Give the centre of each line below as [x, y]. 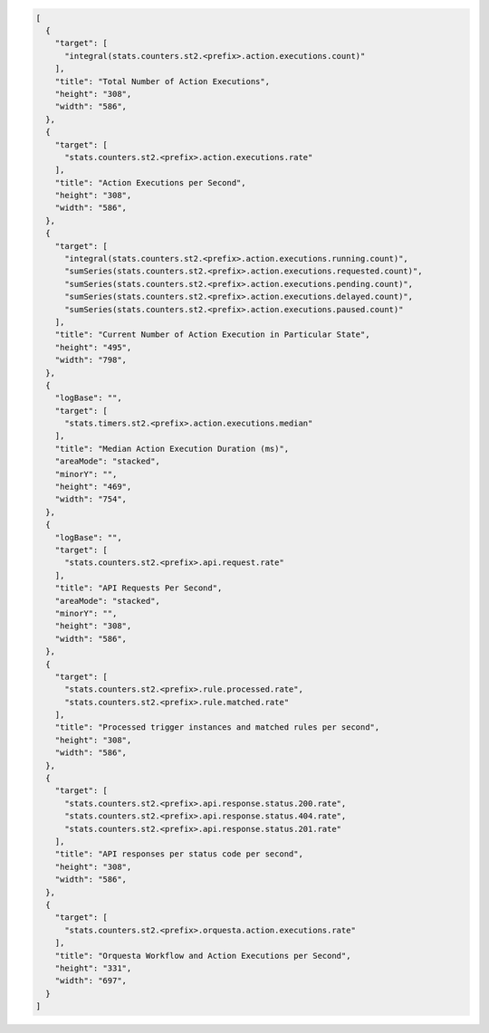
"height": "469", [93, 487]
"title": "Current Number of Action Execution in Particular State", [212, 335]
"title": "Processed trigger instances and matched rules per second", [217, 727]
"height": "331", [93, 968]
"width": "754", [91, 499]
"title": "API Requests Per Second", [139, 588]
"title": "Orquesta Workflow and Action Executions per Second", [203, 956]
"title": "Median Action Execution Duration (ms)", [172, 449]
